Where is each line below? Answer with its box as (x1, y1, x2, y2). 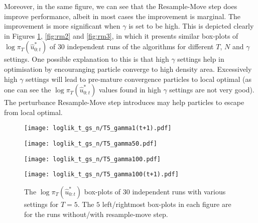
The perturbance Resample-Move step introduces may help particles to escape (4, 97, 244, 107)
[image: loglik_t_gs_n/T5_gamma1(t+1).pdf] (24, 125, 172, 132)
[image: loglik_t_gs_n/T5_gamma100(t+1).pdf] (24, 171, 179, 178)
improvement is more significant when (4, 21, 120, 31)
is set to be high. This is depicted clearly (128, 21, 254, 31)
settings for (24, 198, 59, 209)
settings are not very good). (169, 84, 254, 95)
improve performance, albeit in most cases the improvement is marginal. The (4, 11, 241, 21)
